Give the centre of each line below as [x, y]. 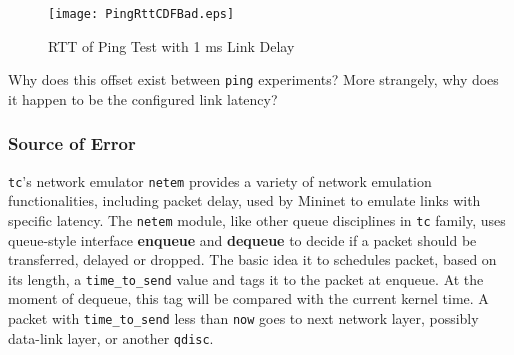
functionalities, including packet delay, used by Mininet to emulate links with [244, 200]
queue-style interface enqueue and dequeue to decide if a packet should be [242, 239]
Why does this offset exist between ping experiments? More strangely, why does [253, 79]
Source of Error [72, 143]
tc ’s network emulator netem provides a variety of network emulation [220, 180]
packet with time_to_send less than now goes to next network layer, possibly [243, 318]
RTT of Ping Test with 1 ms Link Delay [171, 45]
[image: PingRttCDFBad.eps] [141, 14]
